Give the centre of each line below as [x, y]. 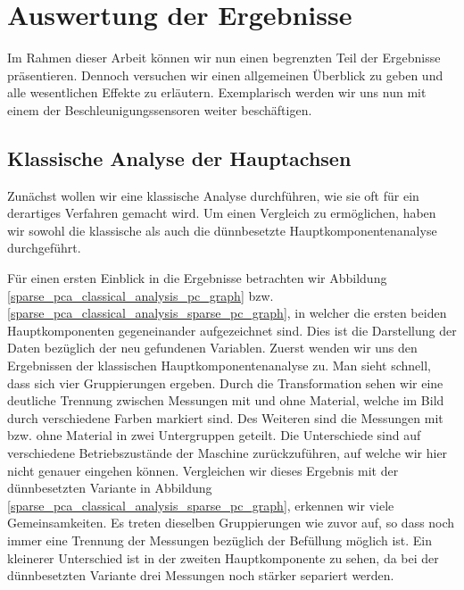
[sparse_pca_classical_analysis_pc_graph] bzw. [141, 295]
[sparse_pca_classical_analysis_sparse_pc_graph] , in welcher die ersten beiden [227, 313]
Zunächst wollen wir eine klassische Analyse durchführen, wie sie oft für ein [213, 195]
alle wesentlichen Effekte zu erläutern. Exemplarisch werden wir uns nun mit [217, 92]
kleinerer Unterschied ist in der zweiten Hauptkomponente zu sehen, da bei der [223, 557]
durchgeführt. [44, 248]
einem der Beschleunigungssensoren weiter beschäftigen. [160, 109]
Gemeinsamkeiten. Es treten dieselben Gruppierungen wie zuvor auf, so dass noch [231, 523]
